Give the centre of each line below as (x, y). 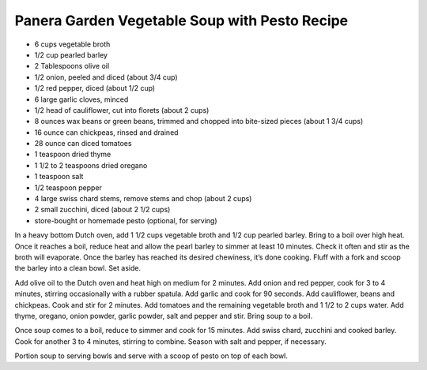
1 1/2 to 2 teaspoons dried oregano (91, 165)
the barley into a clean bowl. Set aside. (78, 268)
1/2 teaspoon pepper (68, 187)
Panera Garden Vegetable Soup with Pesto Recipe (181, 21)
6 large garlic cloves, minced (81, 99)
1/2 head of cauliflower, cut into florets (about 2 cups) (122, 110)
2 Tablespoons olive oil (72, 66)
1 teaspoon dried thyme (73, 155)
